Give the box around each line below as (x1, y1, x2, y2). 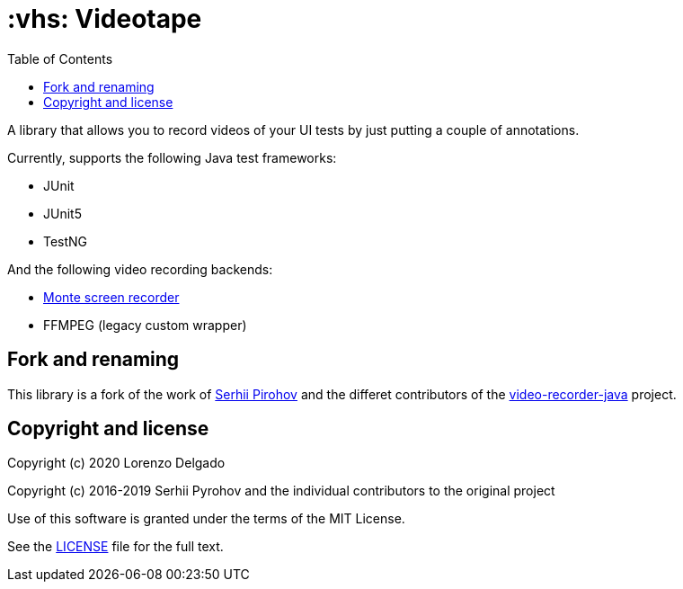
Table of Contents (7, 50, 113, 67)
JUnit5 (43, 205, 82, 221)
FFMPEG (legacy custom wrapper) (43, 317, 247, 333)
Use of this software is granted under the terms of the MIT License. (7, 511, 405, 527)
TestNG (43, 233, 88, 249)
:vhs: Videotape (7, 4, 202, 34)
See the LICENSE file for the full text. (7, 539, 224, 555)
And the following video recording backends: (7, 261, 273, 277)
